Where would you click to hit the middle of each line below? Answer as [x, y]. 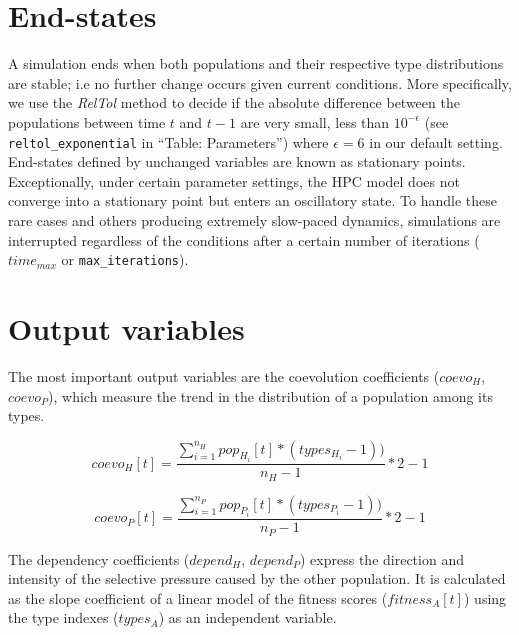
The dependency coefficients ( [99, 558]
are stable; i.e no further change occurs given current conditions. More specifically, [260, 82]
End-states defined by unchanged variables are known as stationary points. [237, 161]
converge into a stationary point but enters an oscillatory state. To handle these [252, 200]
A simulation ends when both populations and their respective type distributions [256, 63]
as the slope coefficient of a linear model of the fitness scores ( [198, 597]
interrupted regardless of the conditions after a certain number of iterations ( [244, 239]
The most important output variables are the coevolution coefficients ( [224, 375]
